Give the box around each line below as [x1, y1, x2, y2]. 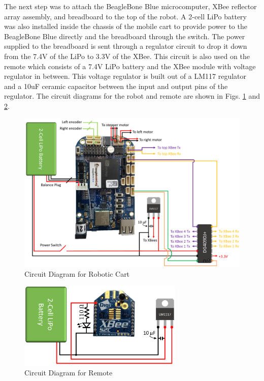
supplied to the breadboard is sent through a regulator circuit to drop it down [4, 41, 247, 51]
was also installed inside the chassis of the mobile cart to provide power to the [4, 21, 247, 32]
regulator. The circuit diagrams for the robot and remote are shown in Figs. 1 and [4, 91, 260, 101]
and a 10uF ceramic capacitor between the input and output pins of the [4, 80, 228, 91]
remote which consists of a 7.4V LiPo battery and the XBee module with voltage [4, 61, 256, 71]
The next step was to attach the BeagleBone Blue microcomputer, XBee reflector [4, 1, 257, 11]
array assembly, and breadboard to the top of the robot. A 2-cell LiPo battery [4, 11, 247, 21]
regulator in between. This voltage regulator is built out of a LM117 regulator [4, 71, 246, 81]
